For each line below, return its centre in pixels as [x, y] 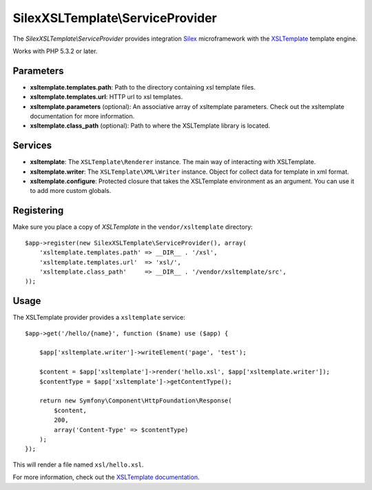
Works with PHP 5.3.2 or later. [55, 51]
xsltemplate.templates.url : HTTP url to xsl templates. [106, 97]
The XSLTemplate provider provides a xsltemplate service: [99, 318]
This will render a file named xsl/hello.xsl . [78, 465]
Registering [38, 211]
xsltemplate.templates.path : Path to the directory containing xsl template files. [143, 87]
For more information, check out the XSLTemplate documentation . [106, 477]
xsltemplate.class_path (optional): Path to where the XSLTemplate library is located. [150, 126]
